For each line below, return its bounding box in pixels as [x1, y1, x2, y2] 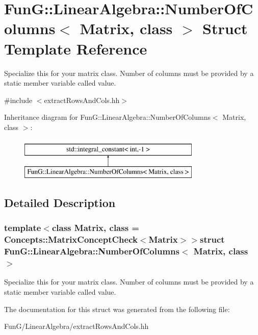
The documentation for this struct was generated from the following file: [4, 303, 230, 314]
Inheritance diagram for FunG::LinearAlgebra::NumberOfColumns [4, 112, 211, 122]
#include [4, 94, 33, 105]
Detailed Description [4, 195, 116, 211]
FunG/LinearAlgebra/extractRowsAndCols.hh [4, 321, 149, 331]
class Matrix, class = [51, 221, 139, 234]
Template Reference [4, 38, 147, 59]
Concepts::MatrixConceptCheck [4, 233, 138, 246]
